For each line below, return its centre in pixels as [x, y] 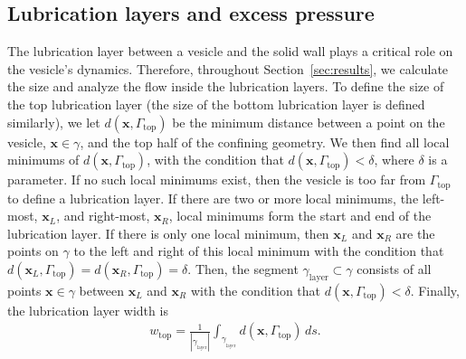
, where [394, 160]
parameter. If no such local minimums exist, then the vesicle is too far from [217, 179]
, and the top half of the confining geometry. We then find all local [265, 142]
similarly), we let [54, 122]
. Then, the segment [243, 269]
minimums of [43, 160]
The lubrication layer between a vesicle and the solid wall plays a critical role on [230, 51]
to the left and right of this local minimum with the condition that [259, 251]
